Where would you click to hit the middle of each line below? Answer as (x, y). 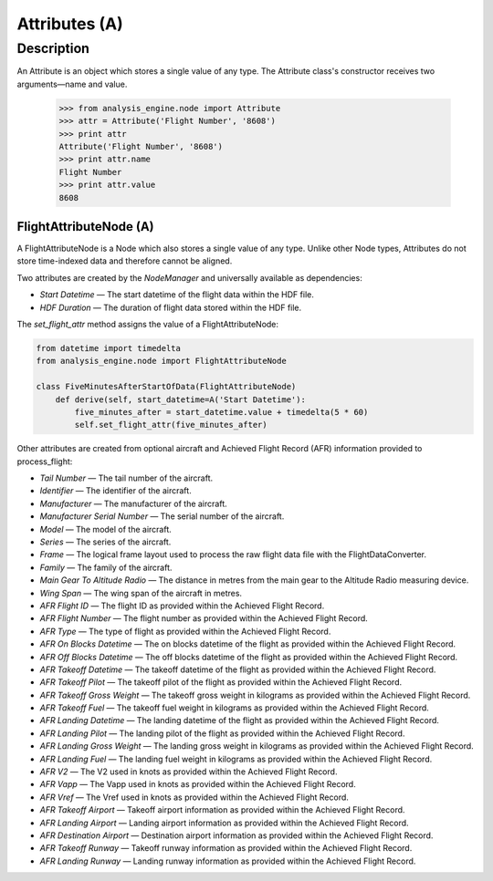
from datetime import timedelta (109, 348)
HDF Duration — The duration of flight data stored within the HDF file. (171, 307)
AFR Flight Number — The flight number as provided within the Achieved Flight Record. (204, 618)
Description (53, 48)
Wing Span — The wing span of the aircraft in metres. (141, 593)
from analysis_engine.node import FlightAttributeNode (161, 361)
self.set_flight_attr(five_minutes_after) (171, 425)
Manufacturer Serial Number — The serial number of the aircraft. (162, 516)
